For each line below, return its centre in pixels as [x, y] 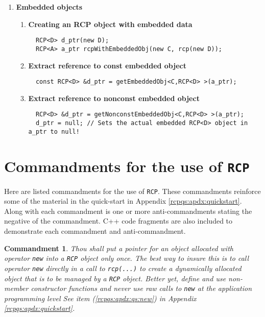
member [16, 288]
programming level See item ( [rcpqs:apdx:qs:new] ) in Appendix [100, 298]
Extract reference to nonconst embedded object [114, 98]
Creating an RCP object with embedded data [110, 24]
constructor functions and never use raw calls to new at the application [141, 288]
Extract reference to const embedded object [107, 65]
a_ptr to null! [54, 131]
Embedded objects [49, 7]
